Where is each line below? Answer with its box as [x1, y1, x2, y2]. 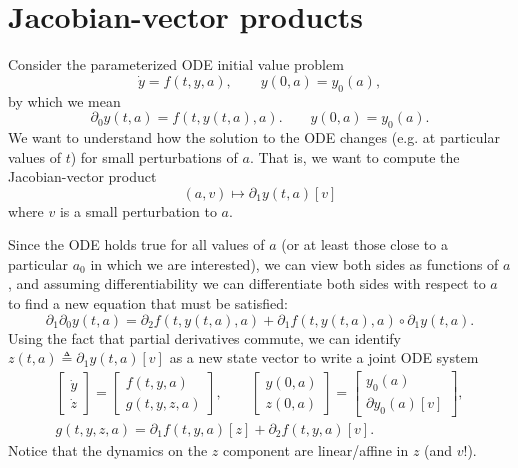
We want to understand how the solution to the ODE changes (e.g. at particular [8, 126, 500, 147]
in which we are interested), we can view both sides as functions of [90, 253, 499, 274]
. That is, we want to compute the [249, 146, 460, 167]
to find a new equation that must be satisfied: [8, 293, 288, 314]
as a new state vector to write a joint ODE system [169, 347, 479, 368]
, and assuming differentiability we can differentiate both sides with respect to [8, 273, 486, 294]
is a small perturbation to [59, 200, 217, 221]
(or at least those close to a [281, 234, 448, 255]
